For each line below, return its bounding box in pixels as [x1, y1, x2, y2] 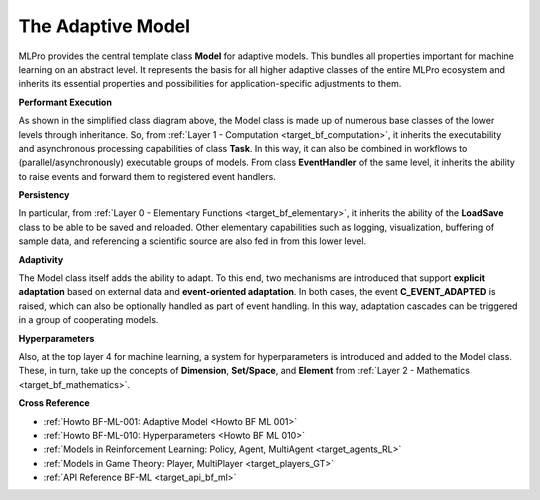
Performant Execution [18, 96, 112, 108]
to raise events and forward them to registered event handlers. [18, 170, 277, 182]
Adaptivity [18, 253, 64, 265]
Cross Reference [18, 397, 90, 409]
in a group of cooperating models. [18, 314, 159, 326]
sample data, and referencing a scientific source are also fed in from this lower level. [18, 235, 367, 247]
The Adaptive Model [18, 15, 190, 37]
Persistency [18, 189, 70, 201]
